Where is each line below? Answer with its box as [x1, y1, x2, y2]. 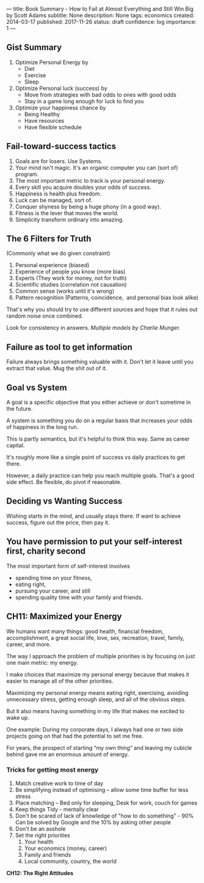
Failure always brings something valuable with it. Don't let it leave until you [6, 358, 194, 365]
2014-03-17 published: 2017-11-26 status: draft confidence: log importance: [6, 18, 197, 25]
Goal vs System [6, 382, 67, 393]
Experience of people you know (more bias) [15, 268, 126, 276]
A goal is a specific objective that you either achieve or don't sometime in [6, 398, 191, 406]
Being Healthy [24, 110, 60, 118]
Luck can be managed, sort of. [15, 196, 93, 203]
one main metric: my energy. [6, 659, 78, 666]
